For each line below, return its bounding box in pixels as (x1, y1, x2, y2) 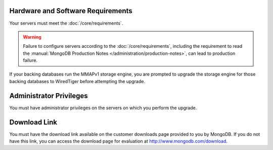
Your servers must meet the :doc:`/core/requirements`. (9, 20, 123, 26)
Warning (23, 34, 41, 40)
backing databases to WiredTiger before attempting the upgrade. (9, 78, 145, 84)
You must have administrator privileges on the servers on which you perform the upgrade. (9, 105, 197, 111)
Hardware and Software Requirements (9, 7, 132, 15)
